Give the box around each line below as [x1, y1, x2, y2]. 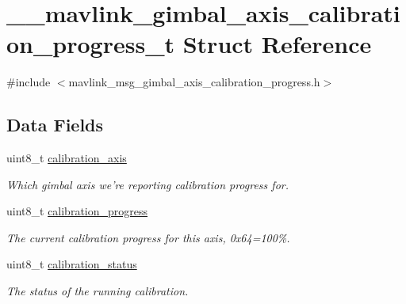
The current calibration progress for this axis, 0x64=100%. [6, 229, 290, 245]
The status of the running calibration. [6, 283, 189, 299]
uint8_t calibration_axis [6, 150, 127, 166]
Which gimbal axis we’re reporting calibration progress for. [6, 176, 289, 192]
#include [6, 74, 51, 90]
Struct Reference [182, 28, 372, 60]
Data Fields [6, 112, 104, 137]
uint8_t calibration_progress [6, 203, 148, 219]
